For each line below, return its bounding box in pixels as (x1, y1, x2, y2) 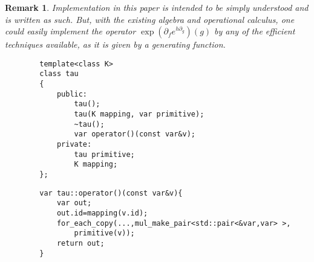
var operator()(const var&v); (74, 130, 195, 139)
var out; (56, 199, 92, 208)
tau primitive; (74, 150, 135, 159)
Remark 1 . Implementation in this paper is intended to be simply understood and (5, 1, 309, 13)
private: (56, 140, 92, 149)
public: (56, 89, 88, 98)
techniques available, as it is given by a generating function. (5, 38, 226, 51)
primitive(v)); (74, 229, 135, 238)
